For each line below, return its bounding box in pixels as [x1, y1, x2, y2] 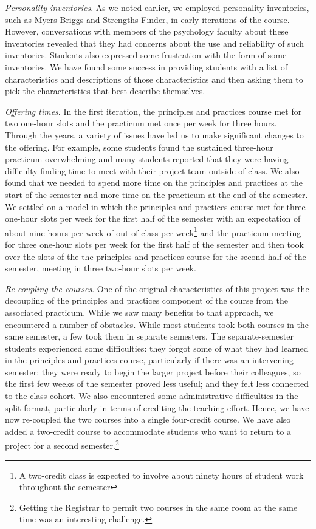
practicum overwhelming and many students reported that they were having [5, 152, 289, 165]
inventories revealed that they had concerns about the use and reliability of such [5, 36, 304, 49]
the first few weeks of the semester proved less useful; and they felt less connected [5, 377, 309, 390]
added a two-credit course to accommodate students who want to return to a [5, 425, 291, 437]
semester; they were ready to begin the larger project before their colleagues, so [5, 365, 301, 378]
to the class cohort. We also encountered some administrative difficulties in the [5, 389, 298, 402]
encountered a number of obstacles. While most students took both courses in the [5, 318, 309, 330]
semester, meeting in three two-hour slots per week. [5, 262, 197, 275]
